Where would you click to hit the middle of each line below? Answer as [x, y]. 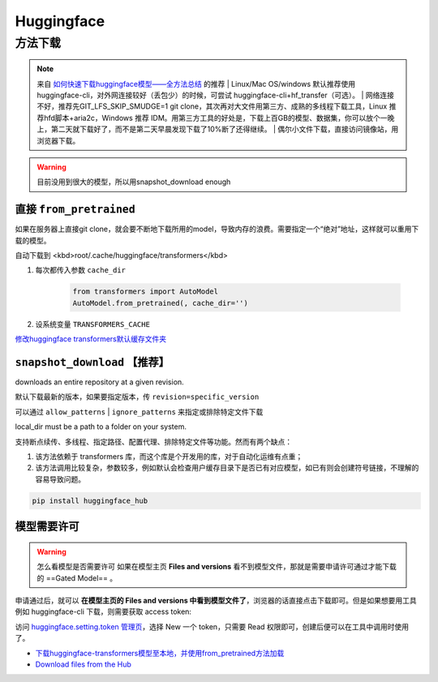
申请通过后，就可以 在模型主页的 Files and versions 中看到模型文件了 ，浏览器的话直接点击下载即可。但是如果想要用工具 [216, 600]
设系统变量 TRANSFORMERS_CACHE [92, 324]
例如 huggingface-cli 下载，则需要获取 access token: [103, 611]
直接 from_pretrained [75, 210]
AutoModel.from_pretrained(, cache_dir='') [161, 303]
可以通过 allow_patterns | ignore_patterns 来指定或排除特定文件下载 [139, 412]
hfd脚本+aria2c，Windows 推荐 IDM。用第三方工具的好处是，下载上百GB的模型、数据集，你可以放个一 [215, 118]
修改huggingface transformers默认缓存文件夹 [91, 339]
